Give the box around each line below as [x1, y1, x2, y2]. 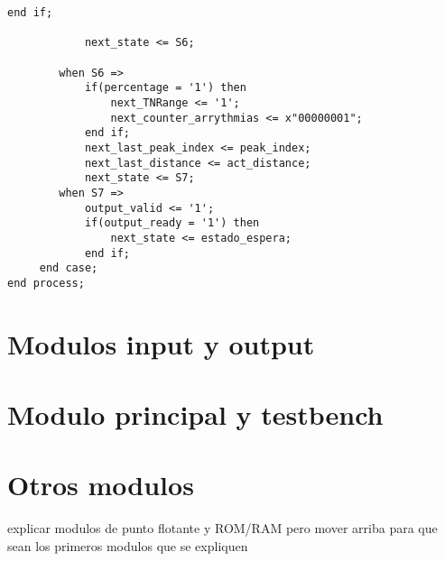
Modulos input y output [7, 325, 315, 362]
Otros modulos [7, 466, 194, 503]
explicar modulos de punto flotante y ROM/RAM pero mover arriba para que [7, 519, 438, 538]
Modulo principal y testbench [7, 396, 384, 433]
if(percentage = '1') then [84, 81, 246, 95]
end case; [39, 262, 98, 275]
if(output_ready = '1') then [84, 216, 260, 230]
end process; [7, 276, 85, 290]
